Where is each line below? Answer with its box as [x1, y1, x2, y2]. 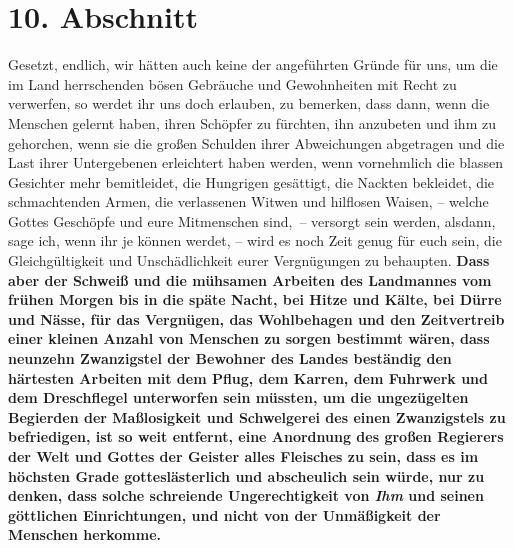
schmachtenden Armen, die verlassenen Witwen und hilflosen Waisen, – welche [8, 191, 489, 212]
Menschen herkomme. [8, 524, 162, 545]
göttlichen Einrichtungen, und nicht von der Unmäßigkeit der [8, 504, 441, 525]
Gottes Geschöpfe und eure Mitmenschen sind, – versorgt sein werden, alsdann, [8, 210, 496, 231]
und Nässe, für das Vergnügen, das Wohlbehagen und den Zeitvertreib [8, 308, 505, 329]
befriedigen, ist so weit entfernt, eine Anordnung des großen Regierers [8, 426, 504, 447]
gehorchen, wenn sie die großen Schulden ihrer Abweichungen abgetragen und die [8, 132, 505, 153]
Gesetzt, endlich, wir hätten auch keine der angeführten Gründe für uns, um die [8, 54, 498, 75]
